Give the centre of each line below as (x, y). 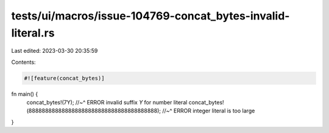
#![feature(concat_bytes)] (64, 78)
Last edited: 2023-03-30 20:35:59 (55, 51)
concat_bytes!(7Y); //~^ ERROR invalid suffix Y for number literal (107, 103)
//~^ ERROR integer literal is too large (209, 111)
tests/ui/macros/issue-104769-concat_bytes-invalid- (150, 16)
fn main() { (25, 94)
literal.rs (33, 33)
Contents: (23, 62)
